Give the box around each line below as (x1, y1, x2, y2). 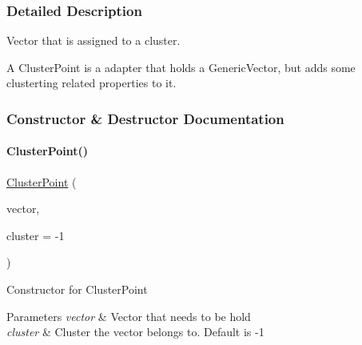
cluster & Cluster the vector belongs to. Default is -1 (6, 323, 265, 340)
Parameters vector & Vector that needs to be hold (6, 307, 251, 324)
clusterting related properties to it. (6, 74, 177, 91)
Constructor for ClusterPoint (6, 281, 148, 298)
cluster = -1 (6, 227, 65, 243)
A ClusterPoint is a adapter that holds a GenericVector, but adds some (6, 58, 356, 75)
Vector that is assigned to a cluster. (6, 32, 181, 49)
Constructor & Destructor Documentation (6, 108, 284, 128)
